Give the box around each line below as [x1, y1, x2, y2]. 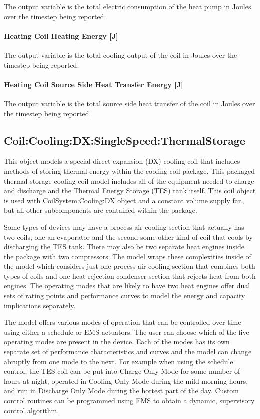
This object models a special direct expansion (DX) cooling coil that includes [4, 156, 240, 166]
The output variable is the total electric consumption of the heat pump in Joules [4, 1, 251, 11]
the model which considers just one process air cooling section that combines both [4, 261, 255, 271]
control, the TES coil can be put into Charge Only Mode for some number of [4, 366, 240, 376]
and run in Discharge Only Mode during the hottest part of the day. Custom [4, 385, 239, 396]
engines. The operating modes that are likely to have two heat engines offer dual [4, 280, 250, 291]
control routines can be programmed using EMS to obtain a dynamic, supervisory [4, 395, 255, 406]
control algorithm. [4, 405, 59, 415]
